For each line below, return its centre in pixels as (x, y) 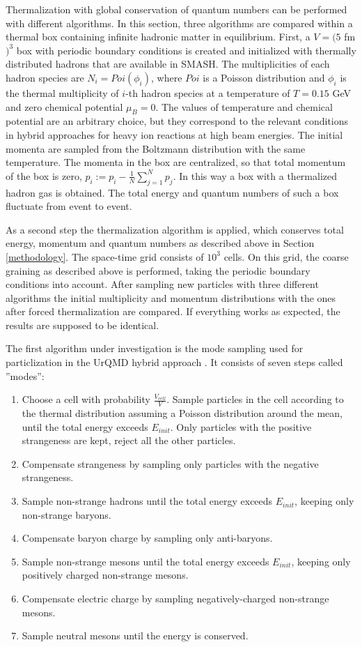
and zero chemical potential (64, 106)
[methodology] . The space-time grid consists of (105, 256)
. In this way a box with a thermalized (255, 175)
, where (167, 77)
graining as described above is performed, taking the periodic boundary (158, 270)
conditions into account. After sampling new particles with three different (162, 284)
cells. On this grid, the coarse (286, 256)
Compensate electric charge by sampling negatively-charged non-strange (175, 599)
